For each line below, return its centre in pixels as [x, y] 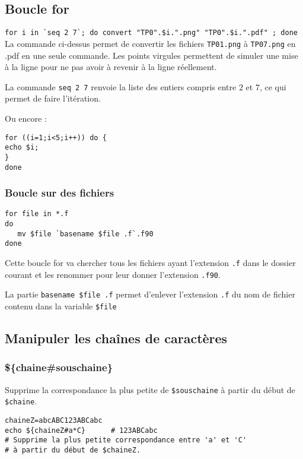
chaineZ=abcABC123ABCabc [54, 420]
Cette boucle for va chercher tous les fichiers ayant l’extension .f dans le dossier [150, 263]
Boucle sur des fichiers [60, 193]
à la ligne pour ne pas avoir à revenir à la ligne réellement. [111, 67]
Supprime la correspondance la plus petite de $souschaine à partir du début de [150, 389]
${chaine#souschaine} [59, 367]
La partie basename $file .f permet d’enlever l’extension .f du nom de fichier [150, 294]
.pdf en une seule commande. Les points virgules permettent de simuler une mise [151, 55]
